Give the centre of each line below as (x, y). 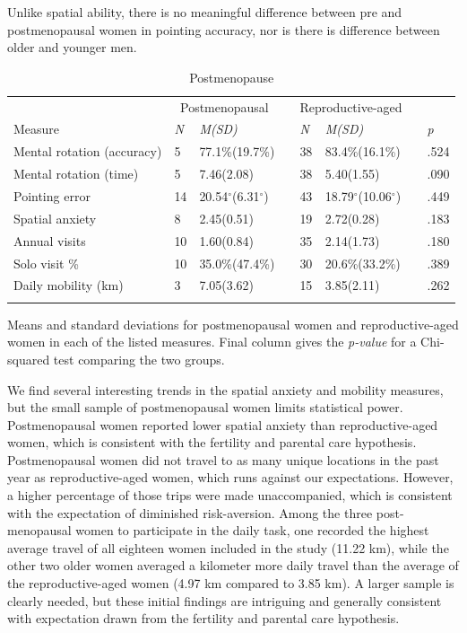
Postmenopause (232, 77)
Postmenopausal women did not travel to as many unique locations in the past (223, 459)
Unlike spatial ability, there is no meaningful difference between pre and (205, 12)
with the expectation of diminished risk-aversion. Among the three (190, 512)
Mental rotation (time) (76, 174)
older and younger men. (72, 47)
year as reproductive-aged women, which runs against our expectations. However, (230, 477)
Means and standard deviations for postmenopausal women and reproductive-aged (233, 324)
